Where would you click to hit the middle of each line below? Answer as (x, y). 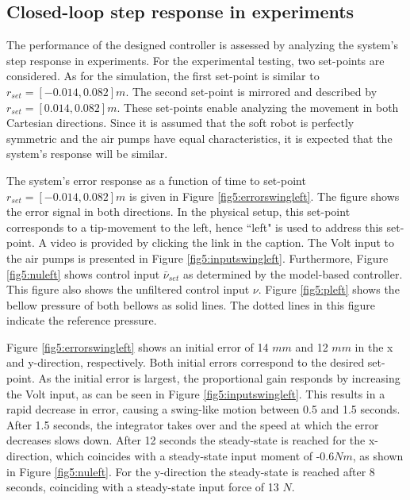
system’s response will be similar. (87, 154)
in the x (374, 346)
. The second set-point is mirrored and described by (251, 91)
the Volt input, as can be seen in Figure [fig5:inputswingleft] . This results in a (196, 393)
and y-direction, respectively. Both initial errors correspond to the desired (186, 362)
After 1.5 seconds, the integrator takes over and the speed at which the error (193, 424)
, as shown (378, 456)
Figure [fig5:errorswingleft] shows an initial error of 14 (138, 346)
